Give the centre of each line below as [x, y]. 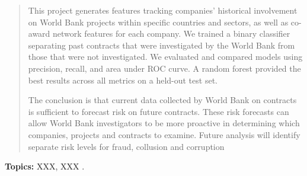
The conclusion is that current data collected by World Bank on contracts [162, 100]
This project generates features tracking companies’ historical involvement [163, 10]
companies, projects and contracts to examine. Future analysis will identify [164, 134]
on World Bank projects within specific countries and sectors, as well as [158, 22]
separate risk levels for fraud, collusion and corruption [126, 146]
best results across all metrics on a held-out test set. [123, 80]
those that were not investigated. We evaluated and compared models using [165, 57]
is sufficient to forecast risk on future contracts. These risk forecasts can [159, 111]
